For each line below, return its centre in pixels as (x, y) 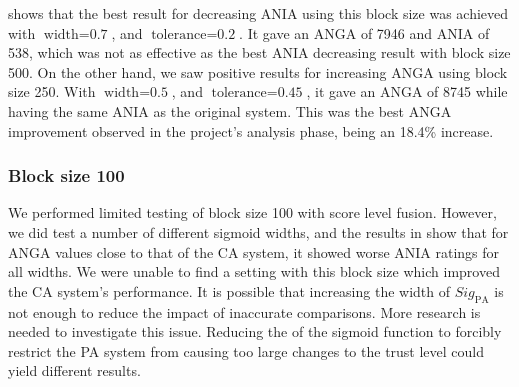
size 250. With (52, 91)
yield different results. (74, 370)
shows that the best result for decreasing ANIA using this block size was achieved (258, 13)
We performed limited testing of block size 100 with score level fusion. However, (252, 212)
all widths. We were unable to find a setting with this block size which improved (254, 271)
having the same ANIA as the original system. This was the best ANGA (230, 110)
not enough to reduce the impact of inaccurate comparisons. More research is (244, 311)
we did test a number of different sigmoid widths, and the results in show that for (258, 231)
